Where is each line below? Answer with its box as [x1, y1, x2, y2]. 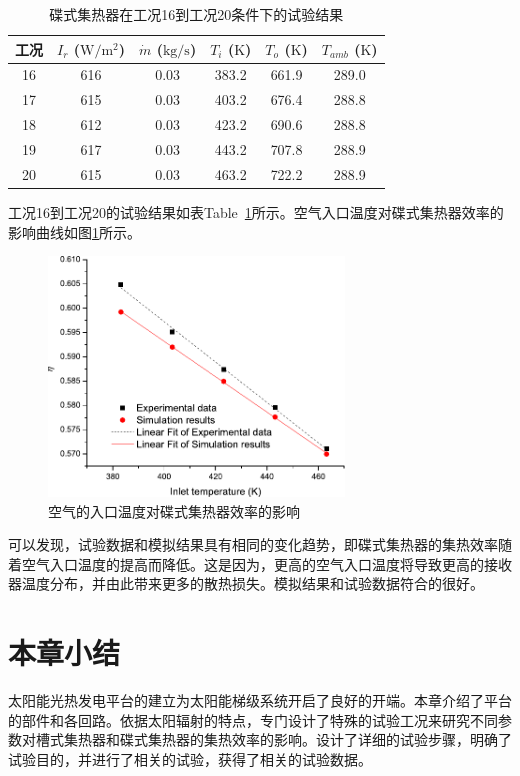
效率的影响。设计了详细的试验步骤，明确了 [231, 729, 512, 750]
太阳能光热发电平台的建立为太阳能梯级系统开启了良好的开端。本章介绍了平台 [8, 690, 512, 711]
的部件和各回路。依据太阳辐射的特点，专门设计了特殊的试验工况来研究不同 [8, 709, 498, 730]
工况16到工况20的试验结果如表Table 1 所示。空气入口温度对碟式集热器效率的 [8, 201, 504, 222]
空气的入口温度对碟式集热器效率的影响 [48, 500, 300, 521]
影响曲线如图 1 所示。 [8, 221, 141, 242]
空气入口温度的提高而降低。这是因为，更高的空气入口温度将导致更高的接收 [21, 553, 512, 574]
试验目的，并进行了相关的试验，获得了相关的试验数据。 [8, 748, 372, 769]
